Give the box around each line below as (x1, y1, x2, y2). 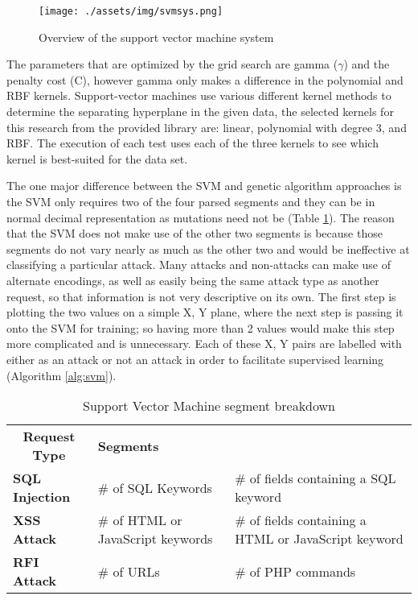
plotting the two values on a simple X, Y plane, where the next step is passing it (6, 304, 404, 321)
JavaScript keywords (97, 529, 213, 548)
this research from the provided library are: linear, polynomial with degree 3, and (6, 118, 407, 135)
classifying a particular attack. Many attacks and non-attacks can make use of (6, 256, 391, 273)
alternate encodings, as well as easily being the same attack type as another (6, 271, 379, 288)
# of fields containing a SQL (235, 469, 396, 488)
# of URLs (97, 561, 160, 581)
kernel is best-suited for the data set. (6, 150, 188, 167)
